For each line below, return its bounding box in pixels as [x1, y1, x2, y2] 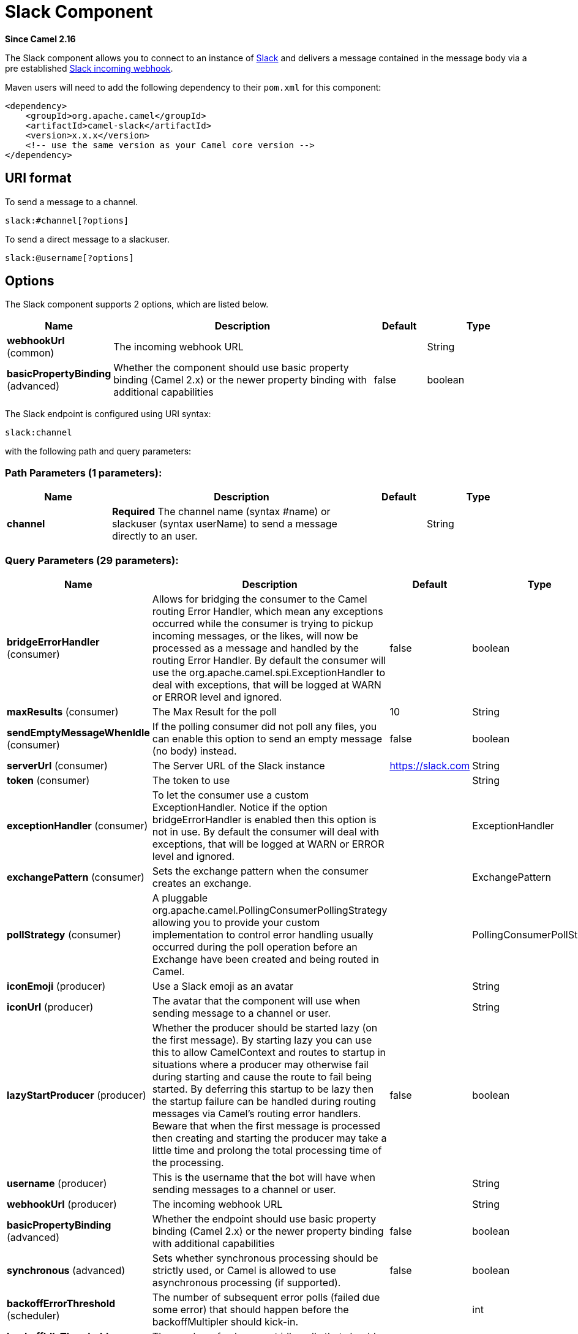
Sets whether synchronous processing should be [152, 1251, 378, 1264]
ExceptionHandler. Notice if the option [152, 801, 328, 813]
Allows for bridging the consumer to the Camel [152, 592, 367, 605]
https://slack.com [389, 759, 470, 772]
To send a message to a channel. [5, 196, 138, 207]
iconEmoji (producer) [7, 979, 106, 992]
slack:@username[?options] [5, 252, 134, 263]
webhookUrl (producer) [7, 1197, 117, 1210]
